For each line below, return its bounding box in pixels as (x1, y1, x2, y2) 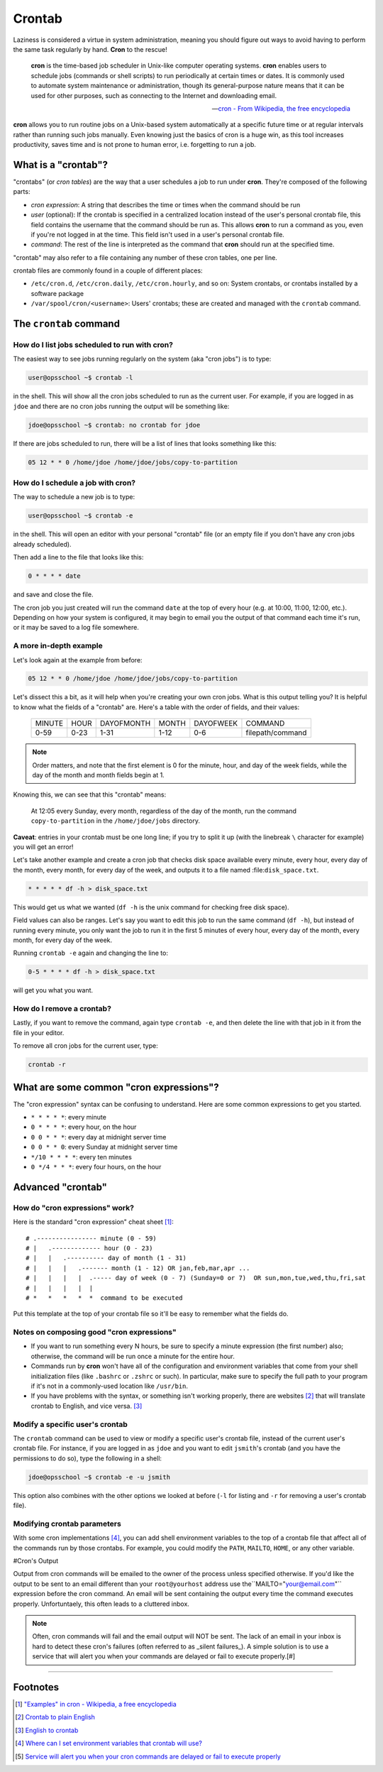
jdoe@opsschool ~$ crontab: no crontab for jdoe (28, 421, 201, 429)
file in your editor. (13, 1028, 65, 1037)
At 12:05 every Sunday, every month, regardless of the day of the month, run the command (30, 806, 297, 815)
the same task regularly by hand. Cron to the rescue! (13, 45, 167, 53)
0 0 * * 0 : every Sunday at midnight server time (30, 1143, 178, 1152)
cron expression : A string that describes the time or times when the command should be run (30, 200, 301, 209)
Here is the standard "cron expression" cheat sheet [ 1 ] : (13, 1218, 174, 1226)
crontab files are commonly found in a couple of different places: (13, 266, 203, 275)
